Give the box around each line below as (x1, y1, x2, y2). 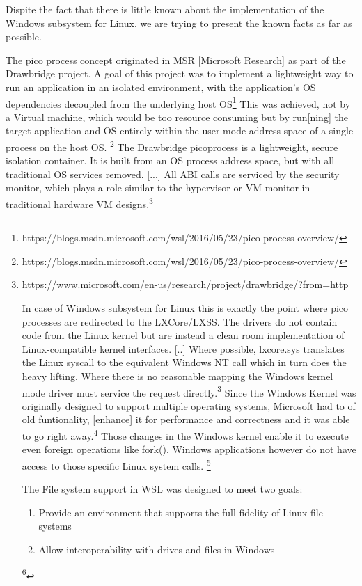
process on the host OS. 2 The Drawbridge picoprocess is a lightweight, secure (6, 138, 338, 154)
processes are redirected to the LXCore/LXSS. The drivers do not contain (22, 314, 338, 328)
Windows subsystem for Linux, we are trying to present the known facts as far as (6, 15, 352, 30)
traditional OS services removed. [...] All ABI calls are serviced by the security (6, 166, 340, 181)
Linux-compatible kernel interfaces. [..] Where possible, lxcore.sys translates (22, 341, 345, 356)
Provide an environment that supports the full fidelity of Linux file (38, 505, 323, 519)
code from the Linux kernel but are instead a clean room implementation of (22, 328, 345, 342)
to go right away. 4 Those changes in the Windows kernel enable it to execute (22, 427, 349, 443)
